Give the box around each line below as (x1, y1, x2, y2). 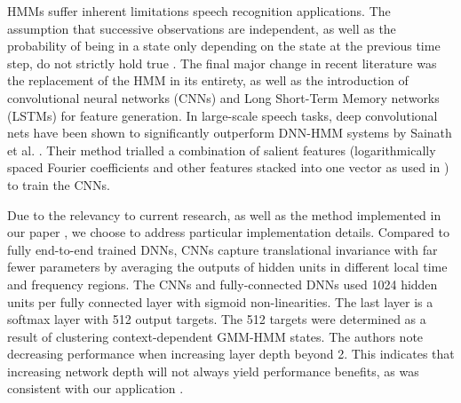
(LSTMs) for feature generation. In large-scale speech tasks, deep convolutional (7, 106, 438, 124)
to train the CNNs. (7, 175, 111, 194)
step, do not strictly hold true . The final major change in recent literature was (7, 53, 437, 72)
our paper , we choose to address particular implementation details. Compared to (7, 223, 449, 241)
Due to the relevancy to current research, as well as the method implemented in (7, 205, 441, 224)
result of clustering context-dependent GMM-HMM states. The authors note (7, 327, 424, 345)
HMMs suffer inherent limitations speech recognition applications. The (7, 2, 391, 20)
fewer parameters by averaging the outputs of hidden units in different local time (7, 257, 448, 276)
